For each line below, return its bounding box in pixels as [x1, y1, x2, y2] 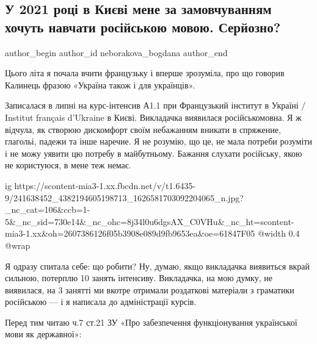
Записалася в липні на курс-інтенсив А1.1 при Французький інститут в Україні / [5, 99, 306, 112]
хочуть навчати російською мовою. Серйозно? [5, 17, 281, 36]
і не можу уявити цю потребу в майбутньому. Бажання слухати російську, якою [5, 146, 302, 159]
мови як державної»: [5, 328, 82, 340]
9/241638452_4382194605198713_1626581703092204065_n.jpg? [5, 191, 244, 204]
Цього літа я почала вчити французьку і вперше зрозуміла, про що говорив [5, 66, 285, 79]
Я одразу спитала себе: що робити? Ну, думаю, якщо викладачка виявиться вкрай [5, 259, 310, 272]
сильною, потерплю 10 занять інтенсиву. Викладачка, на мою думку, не [5, 271, 272, 284]
